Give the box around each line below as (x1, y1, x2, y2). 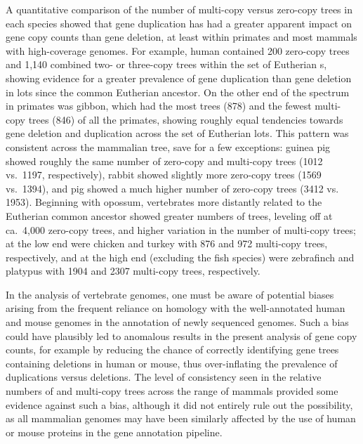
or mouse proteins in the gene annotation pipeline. (6, 424, 223, 439)
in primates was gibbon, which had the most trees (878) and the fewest (6, 98, 312, 113)
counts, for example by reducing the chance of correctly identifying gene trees (6, 342, 339, 357)
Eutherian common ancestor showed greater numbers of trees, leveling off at (6, 208, 333, 223)
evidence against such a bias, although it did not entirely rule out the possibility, (6, 397, 353, 412)
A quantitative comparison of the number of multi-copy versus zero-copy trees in (6, 2, 352, 16)
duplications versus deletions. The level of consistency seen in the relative (6, 370, 322, 384)
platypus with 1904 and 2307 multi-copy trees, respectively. (6, 263, 260, 278)
